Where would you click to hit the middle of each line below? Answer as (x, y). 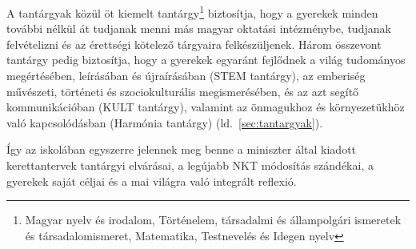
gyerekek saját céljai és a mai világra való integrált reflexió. (152, 181)
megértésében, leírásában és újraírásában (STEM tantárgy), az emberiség (186, 76)
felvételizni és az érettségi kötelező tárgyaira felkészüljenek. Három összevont (194, 44)
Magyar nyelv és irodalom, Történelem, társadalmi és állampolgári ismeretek (213, 220)
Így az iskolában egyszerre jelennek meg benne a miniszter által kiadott (182, 149)
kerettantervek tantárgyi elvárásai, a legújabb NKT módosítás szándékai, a (190, 165)
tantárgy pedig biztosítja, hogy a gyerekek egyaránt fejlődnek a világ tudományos (206, 60)
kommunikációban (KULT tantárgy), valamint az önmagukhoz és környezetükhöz (206, 107)
